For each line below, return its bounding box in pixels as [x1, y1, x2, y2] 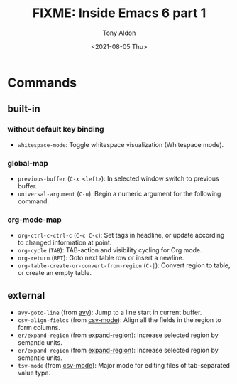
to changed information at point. [17, 238, 112, 247]
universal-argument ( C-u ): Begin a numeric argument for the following [17, 189, 221, 198]
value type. [17, 368, 51, 378]
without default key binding [7, 124, 104, 134]
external [7, 289, 45, 302]
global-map [7, 158, 48, 168]
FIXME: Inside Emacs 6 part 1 [32, 5, 206, 21]
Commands [7, 75, 77, 90]
